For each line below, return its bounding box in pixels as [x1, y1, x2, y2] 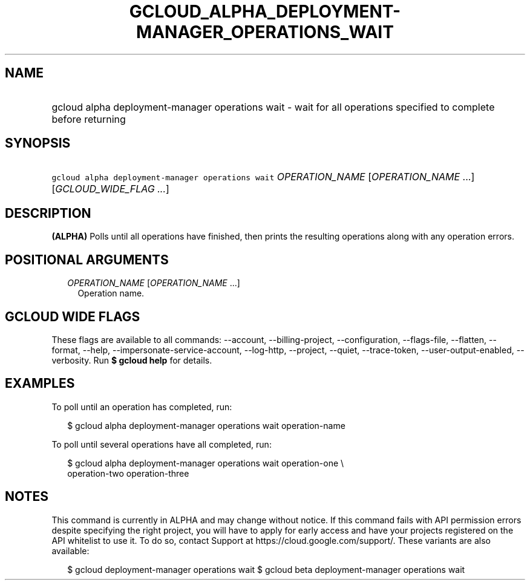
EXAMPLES [5, 376, 75, 391]
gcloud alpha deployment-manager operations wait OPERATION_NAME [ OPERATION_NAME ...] [51, 171, 475, 183]
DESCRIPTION [5, 205, 91, 221]
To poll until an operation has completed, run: [51, 401, 232, 412]
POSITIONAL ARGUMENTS [5, 252, 169, 267]
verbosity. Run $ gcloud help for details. [51, 355, 212, 365]
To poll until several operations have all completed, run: [51, 439, 272, 449]
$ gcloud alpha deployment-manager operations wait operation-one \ [67, 457, 344, 468]
